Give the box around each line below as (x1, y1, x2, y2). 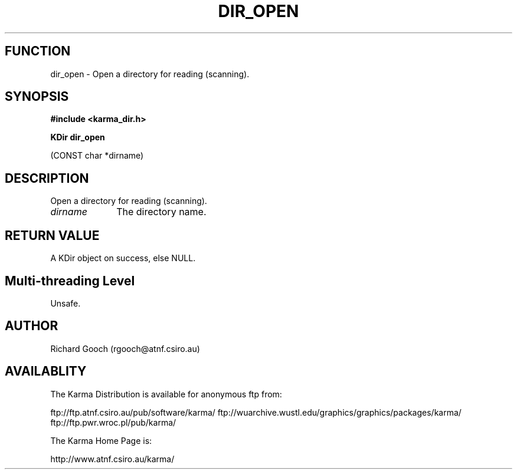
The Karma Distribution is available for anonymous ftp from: (50, 389, 282, 399)
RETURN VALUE (5, 228, 100, 243)
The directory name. (116, 206, 207, 218)
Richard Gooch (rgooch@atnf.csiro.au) (50, 343, 200, 354)
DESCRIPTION (5, 170, 89, 186)
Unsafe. (50, 298, 81, 308)
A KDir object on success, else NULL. (50, 253, 196, 264)
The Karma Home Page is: (50, 435, 152, 446)
